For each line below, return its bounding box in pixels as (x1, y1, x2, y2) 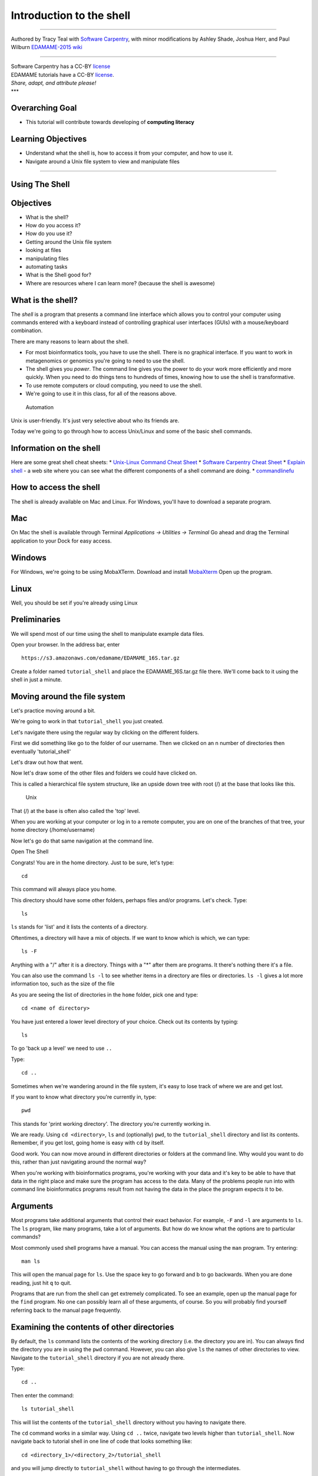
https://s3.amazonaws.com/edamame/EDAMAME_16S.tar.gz (21, 655, 180, 661)
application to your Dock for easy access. (11, 537, 112, 544)
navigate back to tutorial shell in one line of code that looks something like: (11, 1438, 193, 1445)
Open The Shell (11, 848, 49, 855)
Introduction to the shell (11, 9, 131, 22)
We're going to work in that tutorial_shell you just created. (11, 718, 164, 725)
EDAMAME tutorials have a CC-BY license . (11, 71, 114, 78)
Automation (25, 403, 54, 410)
